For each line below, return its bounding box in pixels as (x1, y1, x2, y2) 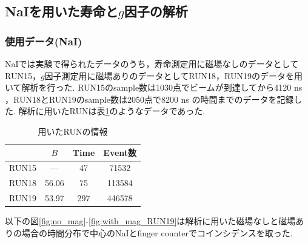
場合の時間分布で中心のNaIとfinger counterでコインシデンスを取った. (21, 226, 293, 239)
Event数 (103, 146, 137, 158)
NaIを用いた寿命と (5, 2, 118, 21)
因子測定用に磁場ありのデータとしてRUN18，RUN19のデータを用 (44, 69, 303, 82)
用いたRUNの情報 (38, 125, 108, 137)
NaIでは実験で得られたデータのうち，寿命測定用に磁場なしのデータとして (5, 57, 299, 70)
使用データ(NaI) (5, 33, 82, 48)
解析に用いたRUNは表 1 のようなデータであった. (18, 105, 206, 117)
